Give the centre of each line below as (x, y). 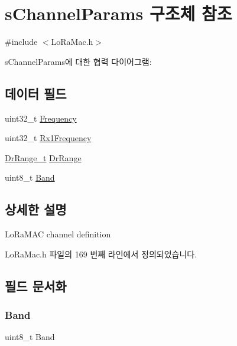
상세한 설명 (36, 209)
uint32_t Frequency (41, 118)
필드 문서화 (36, 285)
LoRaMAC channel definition (58, 234)
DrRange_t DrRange (43, 157)
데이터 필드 (36, 93)
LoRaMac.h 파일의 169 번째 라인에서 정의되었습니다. (101, 254)
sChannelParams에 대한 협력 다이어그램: (78, 61)
